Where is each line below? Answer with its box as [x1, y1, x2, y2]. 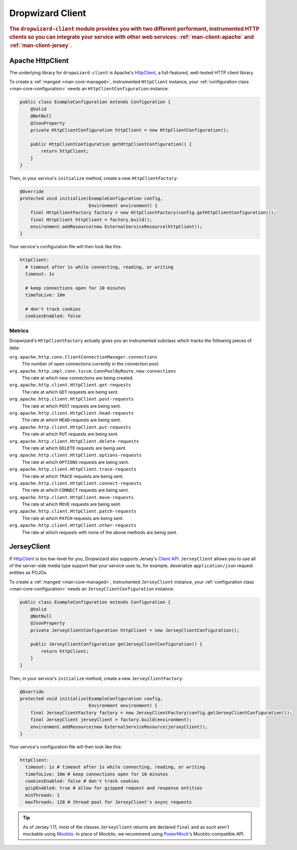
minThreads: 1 [25, 792, 60, 798]
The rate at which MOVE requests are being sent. [22, 501, 121, 507]
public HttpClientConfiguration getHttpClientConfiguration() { [30, 141, 192, 147]
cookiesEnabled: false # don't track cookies [25, 778, 139, 784]
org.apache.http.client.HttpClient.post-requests [9, 396, 134, 402]
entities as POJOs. [9, 570, 48, 576]
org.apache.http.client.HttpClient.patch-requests [9, 508, 136, 514]
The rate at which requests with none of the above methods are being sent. [22, 529, 178, 535]
